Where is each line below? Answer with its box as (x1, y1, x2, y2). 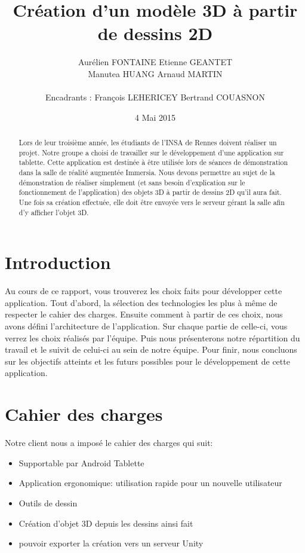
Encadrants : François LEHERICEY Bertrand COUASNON (45, 91, 265, 103)
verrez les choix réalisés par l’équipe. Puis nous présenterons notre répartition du (5, 331, 300, 344)
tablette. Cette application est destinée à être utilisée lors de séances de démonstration (19, 157, 288, 167)
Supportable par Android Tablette (19, 456, 144, 469)
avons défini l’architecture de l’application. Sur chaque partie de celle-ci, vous (5, 320, 288, 332)
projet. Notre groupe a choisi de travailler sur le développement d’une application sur (19, 147, 284, 157)
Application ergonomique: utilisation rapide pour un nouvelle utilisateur (19, 476, 282, 489)
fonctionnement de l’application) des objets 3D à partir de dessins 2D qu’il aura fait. (19, 187, 282, 197)
